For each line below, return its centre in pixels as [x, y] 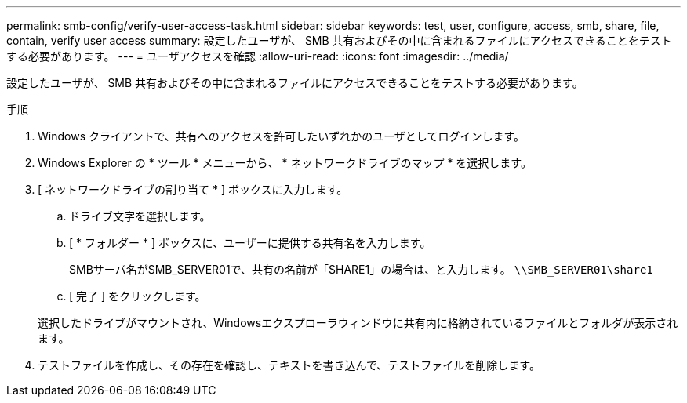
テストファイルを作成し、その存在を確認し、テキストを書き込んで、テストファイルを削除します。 [289, 365]
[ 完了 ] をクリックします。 [138, 296]
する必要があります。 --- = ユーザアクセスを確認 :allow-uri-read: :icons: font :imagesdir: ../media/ [258, 56]
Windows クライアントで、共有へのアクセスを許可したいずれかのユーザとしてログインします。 [282, 136]
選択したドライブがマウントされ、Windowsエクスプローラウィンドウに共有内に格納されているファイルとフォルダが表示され [358, 323]
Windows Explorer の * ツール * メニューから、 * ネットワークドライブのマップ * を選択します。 [285, 163]
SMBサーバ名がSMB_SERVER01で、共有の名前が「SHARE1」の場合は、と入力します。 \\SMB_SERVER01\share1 [361, 269]
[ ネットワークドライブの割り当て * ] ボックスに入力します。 [193, 189]
